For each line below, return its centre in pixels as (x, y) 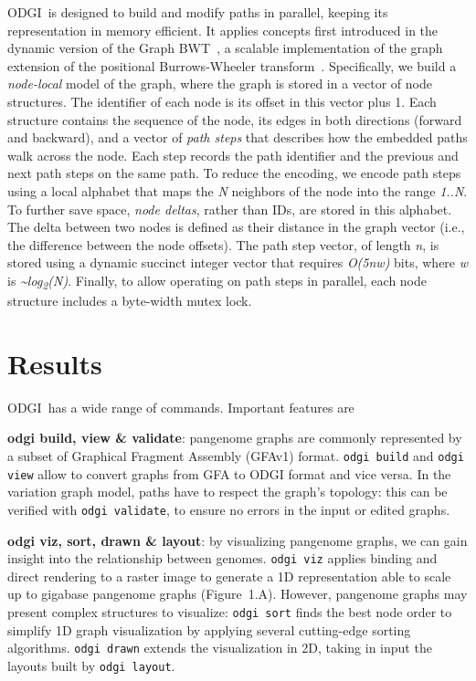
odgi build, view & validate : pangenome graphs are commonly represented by (235, 438)
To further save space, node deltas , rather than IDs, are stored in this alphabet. (230, 209)
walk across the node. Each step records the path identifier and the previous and (233, 155)
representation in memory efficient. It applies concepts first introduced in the (223, 30)
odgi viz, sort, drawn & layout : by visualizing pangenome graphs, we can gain (238, 540)
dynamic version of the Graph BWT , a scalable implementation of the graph (225, 48)
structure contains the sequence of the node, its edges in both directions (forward (235, 119)
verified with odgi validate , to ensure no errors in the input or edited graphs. (229, 509)
